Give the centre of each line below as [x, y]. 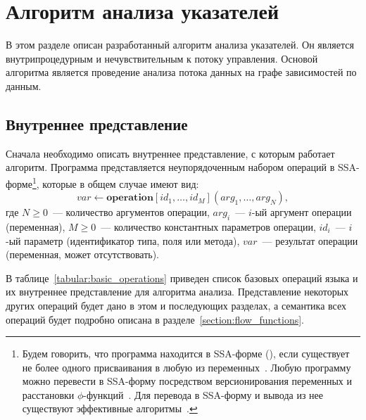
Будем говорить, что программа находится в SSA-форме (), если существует [186, 354]
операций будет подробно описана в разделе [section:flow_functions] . [155, 319]
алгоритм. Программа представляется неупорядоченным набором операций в [170, 167]
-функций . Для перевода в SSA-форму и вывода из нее [203, 394]
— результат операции [310, 240]
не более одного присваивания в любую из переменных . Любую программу [187, 367]
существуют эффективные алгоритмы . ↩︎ [110, 408]
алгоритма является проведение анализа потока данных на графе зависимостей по [181, 72]
